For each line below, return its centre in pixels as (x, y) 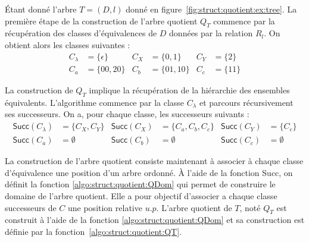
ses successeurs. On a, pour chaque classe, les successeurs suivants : (127, 114)
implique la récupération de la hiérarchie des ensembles (189, 90)
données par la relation (211, 33)
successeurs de (31, 207)
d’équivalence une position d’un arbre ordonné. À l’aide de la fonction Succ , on (149, 172)
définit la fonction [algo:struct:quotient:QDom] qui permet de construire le (140, 184)
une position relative (105, 207)
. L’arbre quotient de (194, 207)
